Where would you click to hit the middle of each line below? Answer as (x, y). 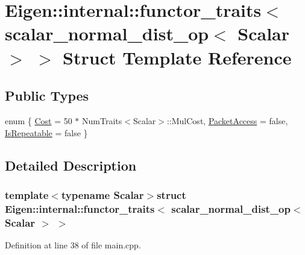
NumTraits (102, 120)
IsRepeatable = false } (46, 132)
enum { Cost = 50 (39, 120)
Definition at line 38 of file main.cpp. (73, 244)
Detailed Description (71, 165)
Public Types (47, 96)
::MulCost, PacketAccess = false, (227, 120)
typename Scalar (102, 194)
